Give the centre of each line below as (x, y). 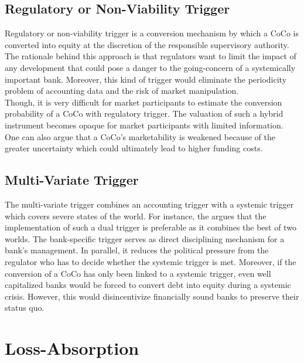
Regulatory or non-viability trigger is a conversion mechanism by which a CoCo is (152, 33)
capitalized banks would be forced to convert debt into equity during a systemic (148, 285)
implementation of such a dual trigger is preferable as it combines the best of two (151, 227)
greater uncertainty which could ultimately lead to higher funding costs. (134, 148)
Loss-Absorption (72, 348)
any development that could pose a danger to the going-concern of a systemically (150, 67)
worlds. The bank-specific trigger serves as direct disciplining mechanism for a (145, 238)
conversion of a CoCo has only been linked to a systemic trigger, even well (138, 273)
